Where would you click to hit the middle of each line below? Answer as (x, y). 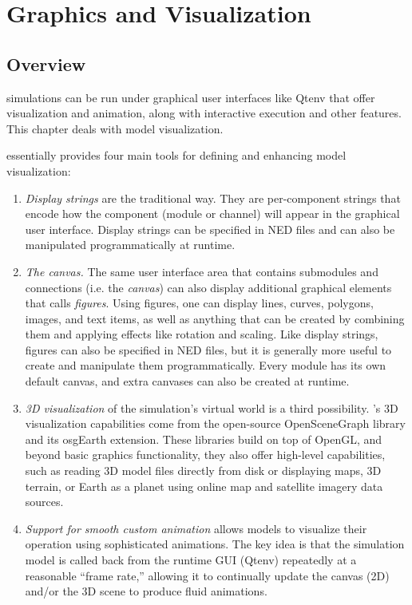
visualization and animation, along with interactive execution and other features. (204, 113)
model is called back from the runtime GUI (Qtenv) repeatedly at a (191, 560)
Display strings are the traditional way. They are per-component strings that (213, 198)
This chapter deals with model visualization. (115, 128)
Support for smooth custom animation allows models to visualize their (196, 528)
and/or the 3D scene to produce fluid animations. (146, 591)
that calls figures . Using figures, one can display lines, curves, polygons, (199, 303)
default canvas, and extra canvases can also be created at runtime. (187, 381)
